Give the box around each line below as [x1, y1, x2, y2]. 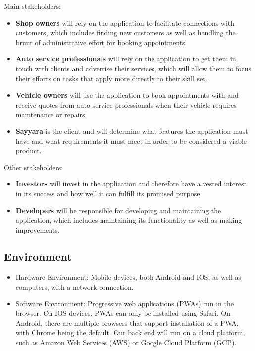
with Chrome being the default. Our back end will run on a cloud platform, [15, 327, 245, 338]
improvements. [15, 224, 60, 234]
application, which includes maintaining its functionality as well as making [15, 215, 242, 225]
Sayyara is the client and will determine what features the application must [15, 125, 248, 136]
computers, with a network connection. [15, 282, 134, 292]
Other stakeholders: [4, 162, 63, 172]
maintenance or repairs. [15, 109, 87, 119]
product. [15, 145, 42, 156]
